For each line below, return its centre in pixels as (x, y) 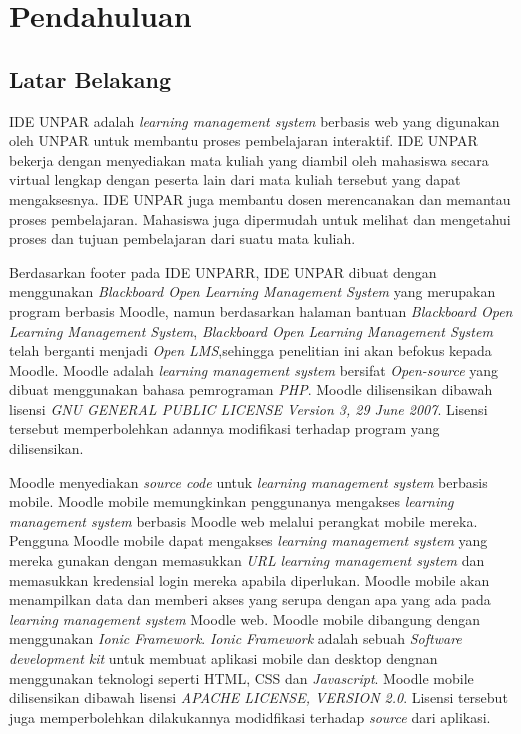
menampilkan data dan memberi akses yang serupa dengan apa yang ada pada (250, 599)
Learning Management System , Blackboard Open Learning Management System (251, 330)
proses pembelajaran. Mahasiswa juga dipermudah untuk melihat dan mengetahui (260, 218)
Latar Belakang (90, 78)
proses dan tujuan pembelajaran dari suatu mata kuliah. (182, 238)
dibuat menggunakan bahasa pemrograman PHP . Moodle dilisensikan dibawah (251, 389)
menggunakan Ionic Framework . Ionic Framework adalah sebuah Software (235, 638)
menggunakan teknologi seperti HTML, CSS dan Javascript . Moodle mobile (241, 677)
